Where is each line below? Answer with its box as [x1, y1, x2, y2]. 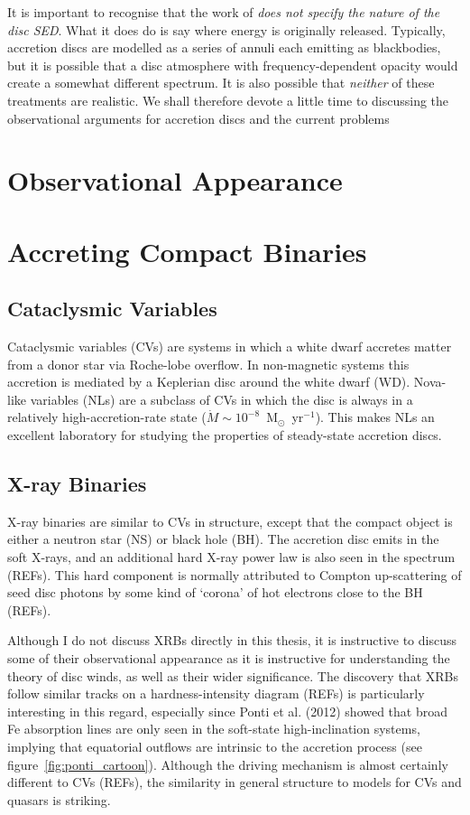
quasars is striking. [7, 790, 111, 809]
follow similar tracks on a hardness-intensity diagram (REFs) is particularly [7, 684, 425, 703]
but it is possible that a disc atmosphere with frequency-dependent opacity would [7, 55, 458, 74]
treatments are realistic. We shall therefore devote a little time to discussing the [7, 90, 449, 109]
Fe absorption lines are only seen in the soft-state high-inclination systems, [7, 719, 420, 738]
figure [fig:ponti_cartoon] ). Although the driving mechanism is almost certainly [7, 754, 448, 773]
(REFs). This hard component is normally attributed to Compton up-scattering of [7, 565, 462, 584]
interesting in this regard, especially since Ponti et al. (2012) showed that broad [7, 701, 448, 720]
